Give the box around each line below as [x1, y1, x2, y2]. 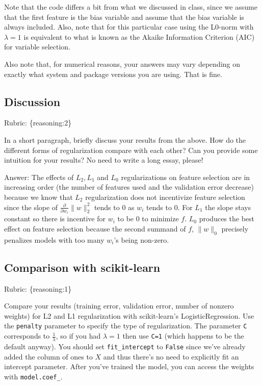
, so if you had [56, 330, 101, 341]
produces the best [199, 213, 254, 224]
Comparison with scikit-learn [4, 259, 161, 275]
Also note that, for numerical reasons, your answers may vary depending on [4, 58, 241, 69]
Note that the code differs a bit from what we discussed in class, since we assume [4, 2, 257, 12]
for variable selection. [4, 41, 71, 52]
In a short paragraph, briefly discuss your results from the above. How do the [4, 134, 246, 145]
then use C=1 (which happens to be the [122, 330, 244, 341]
